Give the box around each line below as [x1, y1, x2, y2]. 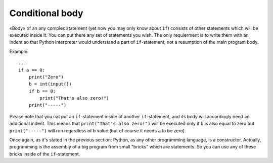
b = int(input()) [28, 81, 72, 87]
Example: [9, 48, 29, 54]
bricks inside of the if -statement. [9, 151, 80, 157]
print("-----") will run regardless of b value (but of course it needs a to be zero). [9, 127, 186, 133]
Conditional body [9, 8, 83, 19]
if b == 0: [28, 88, 56, 94]
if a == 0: [18, 67, 45, 73]
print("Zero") [28, 74, 64, 80]
